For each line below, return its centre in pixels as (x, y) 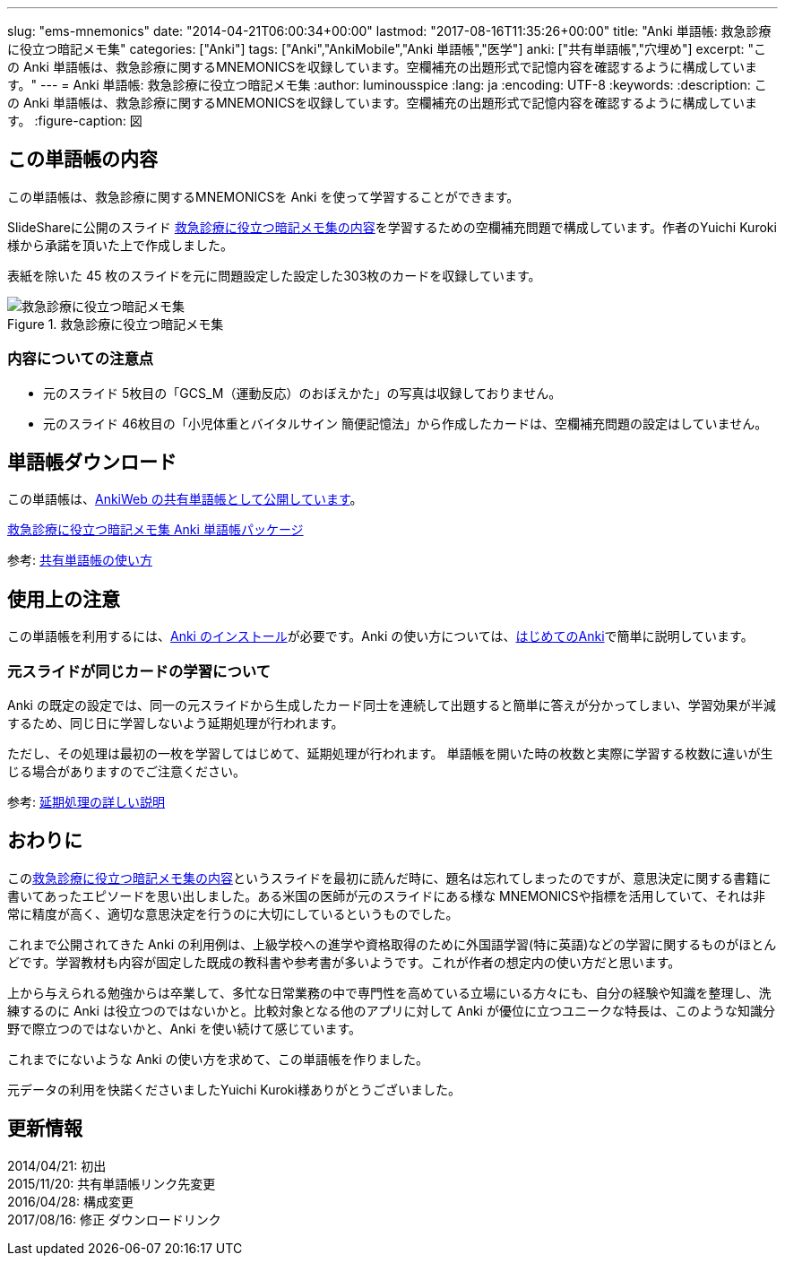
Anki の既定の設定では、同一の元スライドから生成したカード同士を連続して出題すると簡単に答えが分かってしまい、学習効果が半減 (392, 705)
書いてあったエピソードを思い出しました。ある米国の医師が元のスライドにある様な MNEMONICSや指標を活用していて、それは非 (387, 895)
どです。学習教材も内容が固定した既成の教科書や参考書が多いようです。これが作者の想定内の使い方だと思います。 (344, 962)
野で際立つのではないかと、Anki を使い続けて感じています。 (184, 1028)
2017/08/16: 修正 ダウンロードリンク (114, 1219)
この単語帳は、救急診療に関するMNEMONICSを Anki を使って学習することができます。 (263, 196)
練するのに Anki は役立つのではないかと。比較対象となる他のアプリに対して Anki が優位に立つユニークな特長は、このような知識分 (391, 1010)
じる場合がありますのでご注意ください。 (126, 772)
